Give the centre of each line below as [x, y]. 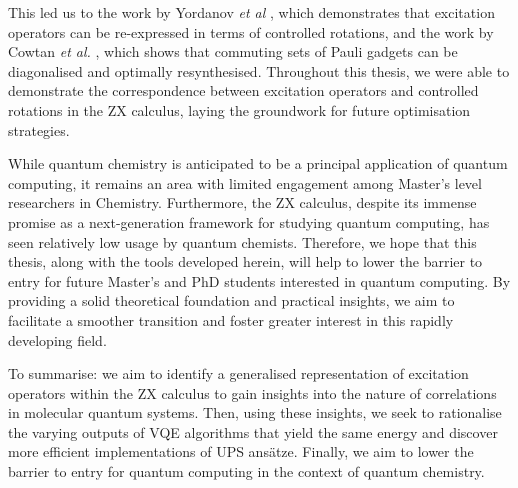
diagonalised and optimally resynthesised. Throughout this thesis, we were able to [259, 70]
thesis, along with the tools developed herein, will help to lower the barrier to [245, 261]
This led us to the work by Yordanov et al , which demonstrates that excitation [251, 12]
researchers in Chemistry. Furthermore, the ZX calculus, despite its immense [242, 202]
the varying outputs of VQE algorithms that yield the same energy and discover [253, 431]
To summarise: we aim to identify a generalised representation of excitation [238, 373]
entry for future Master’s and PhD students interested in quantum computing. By [259, 280]
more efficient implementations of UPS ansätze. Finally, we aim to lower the [241, 451]
